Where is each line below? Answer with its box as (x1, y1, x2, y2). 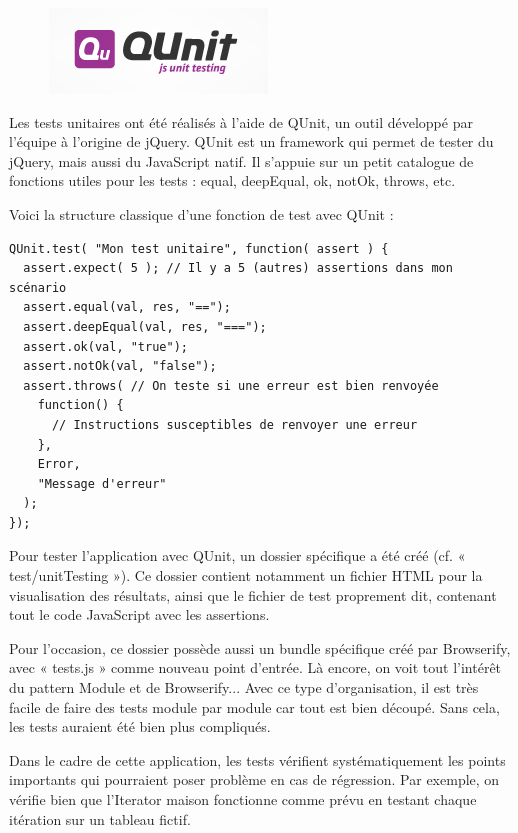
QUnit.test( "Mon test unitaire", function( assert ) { (9, 241, 389, 256)
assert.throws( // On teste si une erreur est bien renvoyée (23, 378, 439, 393)
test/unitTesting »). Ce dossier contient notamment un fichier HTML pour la (9, 565, 483, 586)
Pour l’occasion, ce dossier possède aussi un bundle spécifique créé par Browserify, (9, 637, 511, 658)
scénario (9, 280, 67, 295)
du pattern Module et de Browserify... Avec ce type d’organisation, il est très (9, 677, 479, 698)
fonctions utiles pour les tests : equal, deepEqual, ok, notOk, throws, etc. (9, 170, 456, 191)
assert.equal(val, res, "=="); (23, 300, 231, 315)
